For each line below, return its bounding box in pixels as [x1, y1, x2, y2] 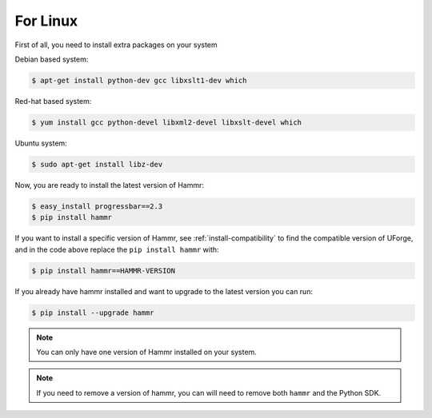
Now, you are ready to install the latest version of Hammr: [14, 180, 204, 189]
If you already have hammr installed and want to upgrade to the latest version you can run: [14, 286, 314, 296]
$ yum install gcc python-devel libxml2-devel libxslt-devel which [31, 117, 302, 127]
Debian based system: [14, 54, 89, 64]
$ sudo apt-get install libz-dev [31, 160, 163, 169]
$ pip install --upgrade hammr [31, 308, 155, 317]
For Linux [14, 12, 78, 30]
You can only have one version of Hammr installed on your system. [36, 347, 258, 356]
